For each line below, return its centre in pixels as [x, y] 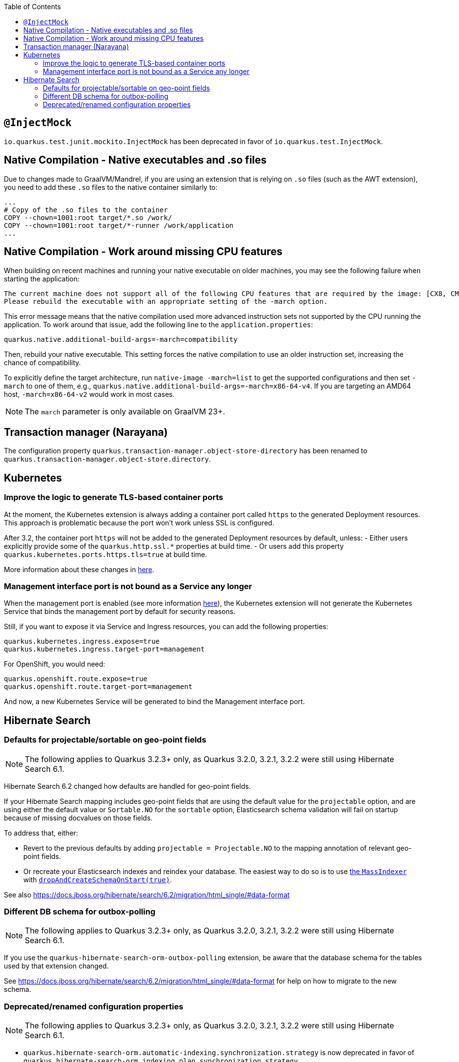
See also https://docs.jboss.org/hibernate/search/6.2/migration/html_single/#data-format [147, 894]
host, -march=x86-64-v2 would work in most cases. [89, 394]
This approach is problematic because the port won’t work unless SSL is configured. [139, 522]
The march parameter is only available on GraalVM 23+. [125, 411]
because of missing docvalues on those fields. [78, 818]
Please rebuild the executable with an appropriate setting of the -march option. [166, 301]
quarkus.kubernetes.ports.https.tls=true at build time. [106, 554]
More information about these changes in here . [79, 569]
